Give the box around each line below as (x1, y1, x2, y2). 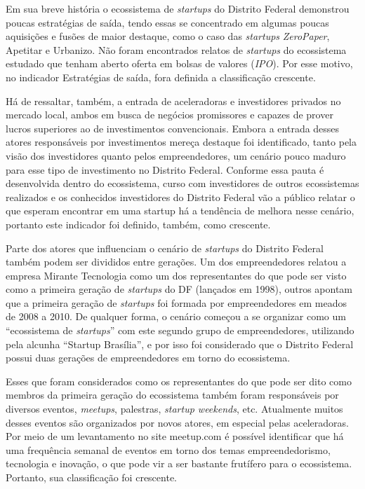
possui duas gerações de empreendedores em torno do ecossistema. (6, 350, 291, 365)
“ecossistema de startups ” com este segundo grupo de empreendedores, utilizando (6, 323, 354, 338)
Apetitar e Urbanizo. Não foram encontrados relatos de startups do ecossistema (6, 42, 347, 57)
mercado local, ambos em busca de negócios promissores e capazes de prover (6, 107, 333, 122)
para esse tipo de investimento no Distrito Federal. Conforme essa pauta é (6, 162, 324, 177)
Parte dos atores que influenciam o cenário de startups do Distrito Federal (6, 240, 324, 255)
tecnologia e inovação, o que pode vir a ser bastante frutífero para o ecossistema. (6, 456, 352, 471)
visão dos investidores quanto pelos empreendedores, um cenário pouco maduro (6, 148, 346, 163)
